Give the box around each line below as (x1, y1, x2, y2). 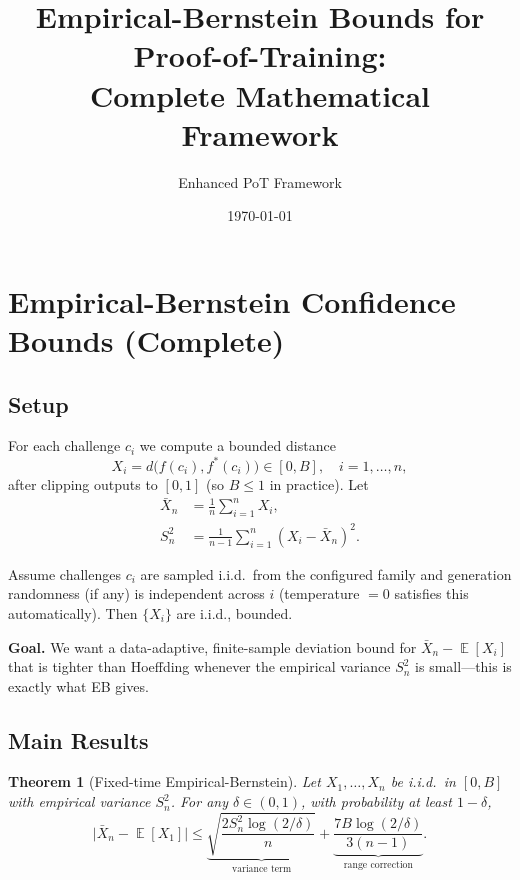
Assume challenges (8, 563, 121, 584)
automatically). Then (8, 602, 138, 623)
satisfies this (394, 583, 469, 604)
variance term (231, 864, 292, 875)
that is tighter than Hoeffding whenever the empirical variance (8, 656, 391, 677)
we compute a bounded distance (139, 435, 336, 456)
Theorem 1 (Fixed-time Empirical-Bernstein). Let (8, 771, 321, 792)
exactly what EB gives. (8, 675, 149, 696)
